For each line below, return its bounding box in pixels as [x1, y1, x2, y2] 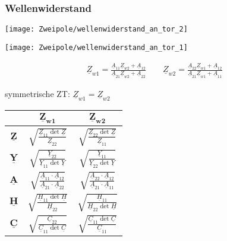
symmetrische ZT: [5, 87, 70, 99]
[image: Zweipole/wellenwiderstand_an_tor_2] [5, 25, 188, 34]
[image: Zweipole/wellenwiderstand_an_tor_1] [5, 43, 188, 52]
